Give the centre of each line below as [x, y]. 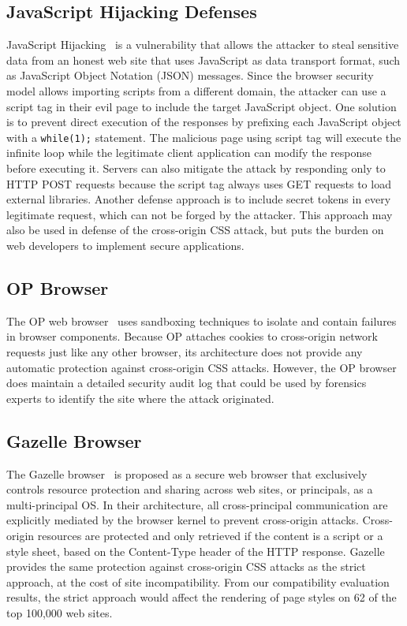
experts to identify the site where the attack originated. [140, 398]
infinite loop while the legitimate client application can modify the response [189, 153]
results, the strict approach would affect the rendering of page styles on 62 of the [202, 597]
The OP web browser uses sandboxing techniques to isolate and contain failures [202, 320]
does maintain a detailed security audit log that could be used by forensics [187, 383]
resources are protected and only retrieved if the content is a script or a [210, 535]
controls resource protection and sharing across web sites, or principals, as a [190, 489]
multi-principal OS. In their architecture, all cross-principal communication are [197, 504]
